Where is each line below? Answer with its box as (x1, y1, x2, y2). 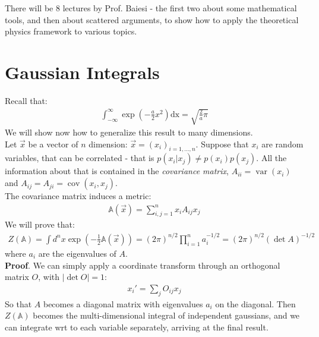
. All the (256, 152, 287, 164)
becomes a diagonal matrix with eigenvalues (43, 297, 203, 310)
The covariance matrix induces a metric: (5, 190, 151, 202)
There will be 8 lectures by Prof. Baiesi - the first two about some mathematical (5, 2, 297, 14)
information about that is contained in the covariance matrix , (5, 165, 229, 177)
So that (5, 297, 32, 310)
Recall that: (5, 94, 48, 106)
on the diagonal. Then (215, 297, 296, 310)
